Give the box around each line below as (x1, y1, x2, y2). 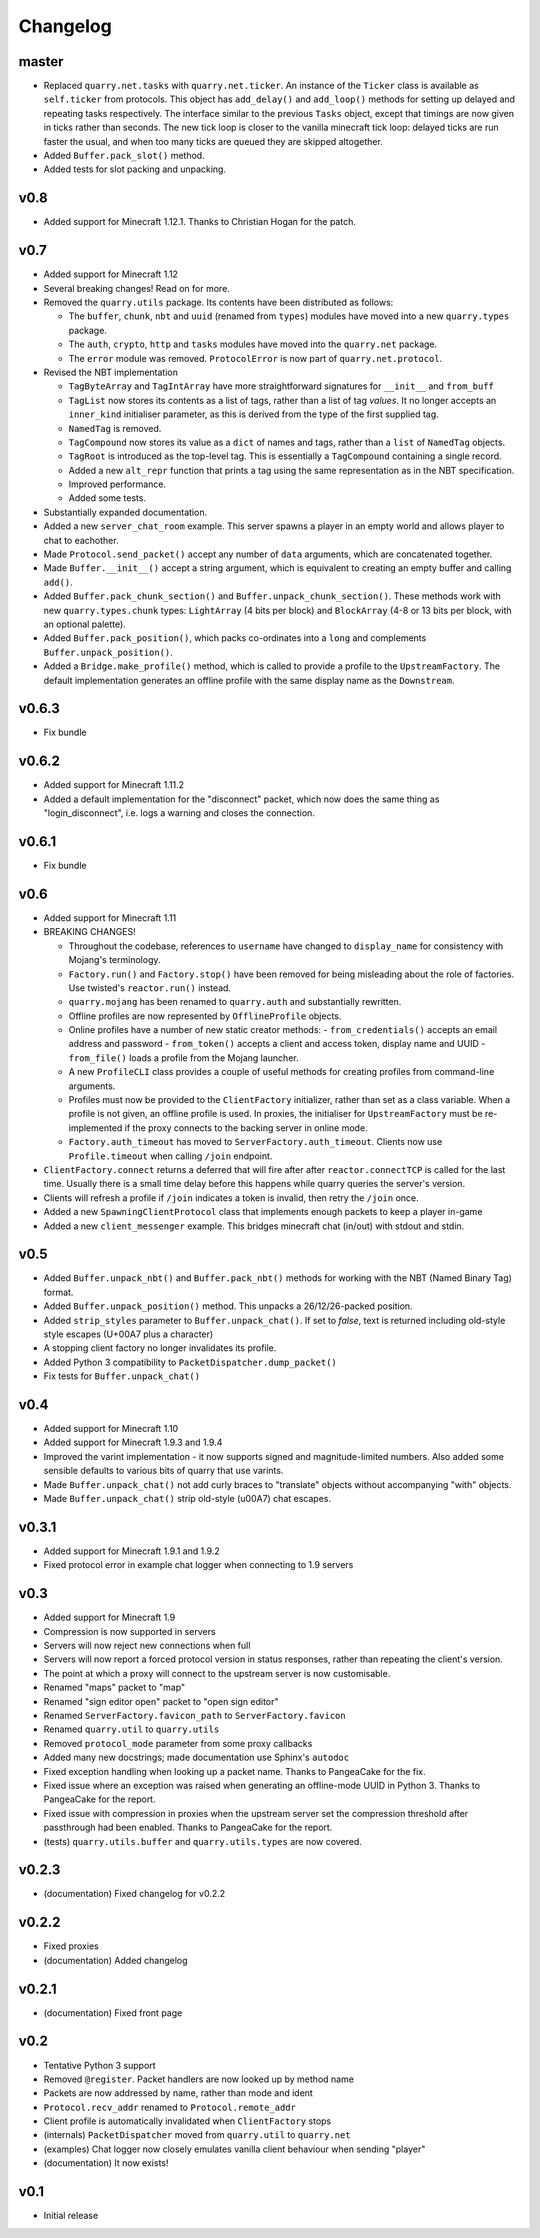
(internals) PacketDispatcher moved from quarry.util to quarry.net (43, 2129, 351, 2141)
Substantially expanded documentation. (43, 506, 208, 518)
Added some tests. (68, 492, 147, 504)
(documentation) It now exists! (43, 2157, 169, 2169)
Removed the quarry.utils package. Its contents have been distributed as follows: (43, 296, 394, 308)
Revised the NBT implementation (43, 366, 179, 378)
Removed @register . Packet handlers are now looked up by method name (43, 2073, 355, 2085)
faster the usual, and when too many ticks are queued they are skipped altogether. (43, 135, 384, 147)
